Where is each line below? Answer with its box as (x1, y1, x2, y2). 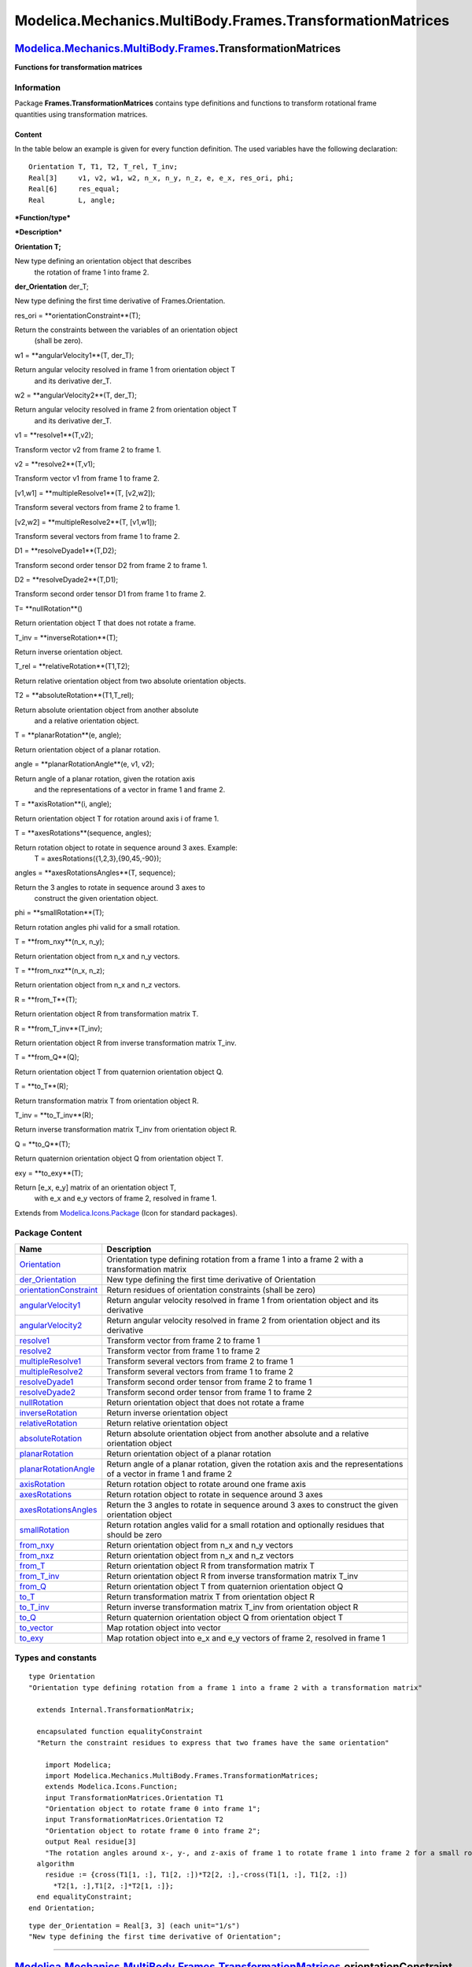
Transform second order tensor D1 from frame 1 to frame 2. (14, 589, 206, 599)
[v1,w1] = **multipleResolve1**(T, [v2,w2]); (14, 488, 156, 497)
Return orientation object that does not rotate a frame (106, 1397, 304, 1408)
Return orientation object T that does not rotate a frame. (14, 618, 197, 628)
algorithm (36, 1859, 75, 1869)
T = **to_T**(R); (14, 1082, 68, 1091)
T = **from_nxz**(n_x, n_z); (14, 966, 105, 976)
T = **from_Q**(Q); (14, 1053, 79, 1062)
